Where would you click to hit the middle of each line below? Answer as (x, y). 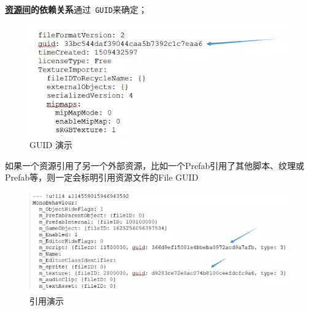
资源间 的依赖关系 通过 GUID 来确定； (76, 9)
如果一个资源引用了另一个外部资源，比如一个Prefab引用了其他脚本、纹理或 (155, 165)
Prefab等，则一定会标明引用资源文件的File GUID (102, 177)
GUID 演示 (51, 144)
